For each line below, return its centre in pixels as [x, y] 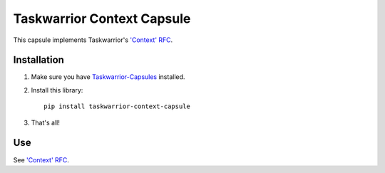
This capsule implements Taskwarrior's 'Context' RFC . [93, 40]
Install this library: [57, 90]
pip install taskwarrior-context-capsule [117, 106]
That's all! [45, 122]
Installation [38, 60]
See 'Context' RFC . [41, 159]
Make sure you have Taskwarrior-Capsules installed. [108, 77]
